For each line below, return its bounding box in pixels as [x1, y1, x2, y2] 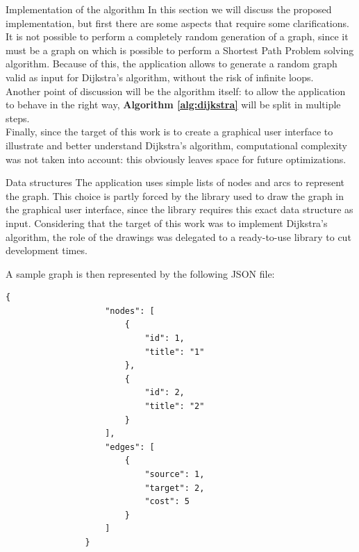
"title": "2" [144, 401, 205, 412]
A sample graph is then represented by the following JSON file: [6, 266, 275, 281]
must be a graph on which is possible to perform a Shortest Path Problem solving [6, 42, 354, 57]
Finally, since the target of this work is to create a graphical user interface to [6, 124, 333, 139]
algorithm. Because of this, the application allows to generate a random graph [6, 56, 337, 71]
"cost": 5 [144, 496, 190, 507]
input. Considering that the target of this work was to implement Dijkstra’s [6, 215, 328, 230]
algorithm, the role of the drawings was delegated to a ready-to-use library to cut [6, 229, 351, 244]
